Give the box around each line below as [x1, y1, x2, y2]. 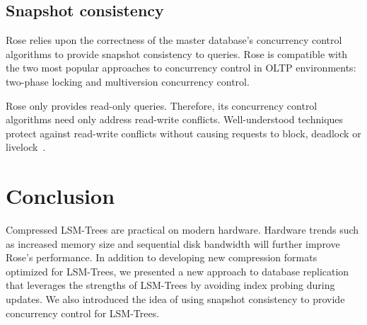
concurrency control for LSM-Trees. [6, 305, 160, 320]
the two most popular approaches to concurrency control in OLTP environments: [6, 60, 356, 75]
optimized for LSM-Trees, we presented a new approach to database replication [6, 263, 349, 278]
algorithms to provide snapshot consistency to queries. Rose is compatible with [6, 46, 348, 61]
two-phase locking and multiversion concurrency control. [6, 74, 250, 89]
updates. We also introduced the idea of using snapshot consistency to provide [6, 292, 345, 307]
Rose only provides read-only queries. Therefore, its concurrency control [6, 98, 318, 113]
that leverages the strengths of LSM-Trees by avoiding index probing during [6, 278, 335, 292]
